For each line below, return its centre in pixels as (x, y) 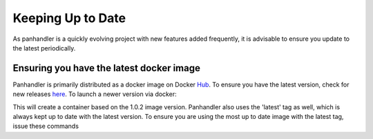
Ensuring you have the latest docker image (106, 68)
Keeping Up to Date (69, 18)
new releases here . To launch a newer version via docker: (95, 94)
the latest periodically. (44, 48)
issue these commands (46, 126)
